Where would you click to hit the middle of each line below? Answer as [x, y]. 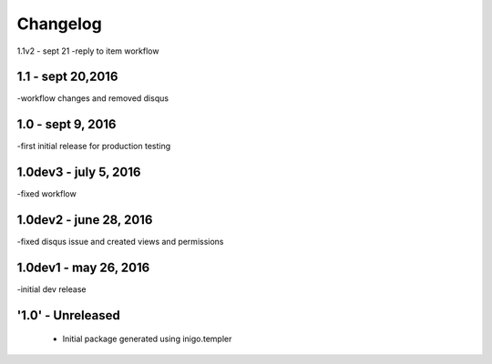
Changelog [59, 24]
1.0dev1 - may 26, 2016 [83, 267]
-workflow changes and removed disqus [92, 98]
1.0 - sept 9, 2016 [67, 124]
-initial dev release [51, 289]
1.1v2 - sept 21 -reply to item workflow [88, 51]
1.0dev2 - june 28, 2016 [85, 220]
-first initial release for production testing [94, 147]
